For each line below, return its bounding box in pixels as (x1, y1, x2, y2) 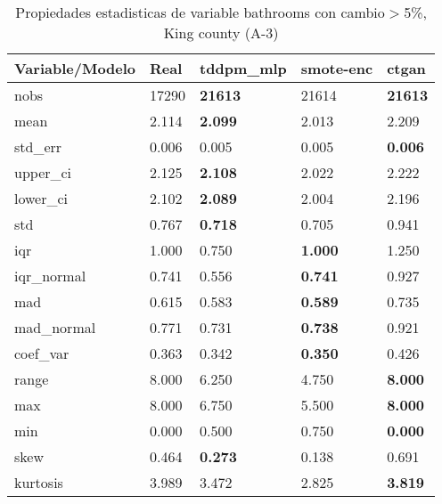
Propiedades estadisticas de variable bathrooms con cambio (15, 2, 385, 22)
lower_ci (14, 188, 69, 208)
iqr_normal (14, 265, 86, 286)
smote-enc (300, 58, 373, 78)
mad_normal (14, 317, 96, 337)
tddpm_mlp (200, 58, 287, 78)
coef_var (14, 343, 70, 363)
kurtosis (14, 472, 63, 492)
